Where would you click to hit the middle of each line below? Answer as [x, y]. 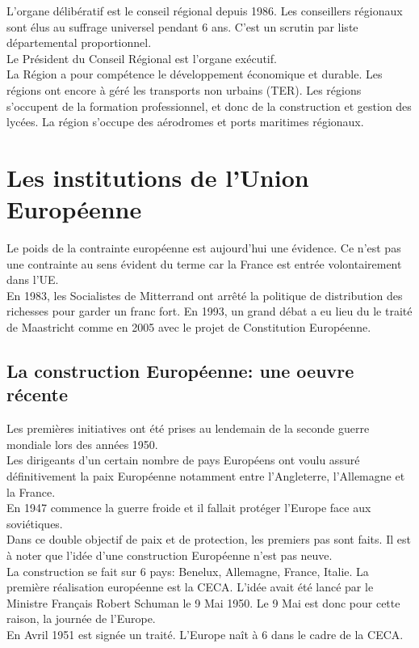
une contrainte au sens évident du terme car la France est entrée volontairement [204, 263]
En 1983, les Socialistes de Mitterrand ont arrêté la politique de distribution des [205, 295]
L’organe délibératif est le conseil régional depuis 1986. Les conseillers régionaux [205, 11]
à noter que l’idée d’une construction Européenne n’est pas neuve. [170, 555]
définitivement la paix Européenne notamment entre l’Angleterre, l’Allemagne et [206, 476]
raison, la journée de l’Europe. [81, 618]
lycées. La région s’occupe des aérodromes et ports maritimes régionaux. [185, 122]
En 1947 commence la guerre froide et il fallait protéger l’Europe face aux [189, 508]
